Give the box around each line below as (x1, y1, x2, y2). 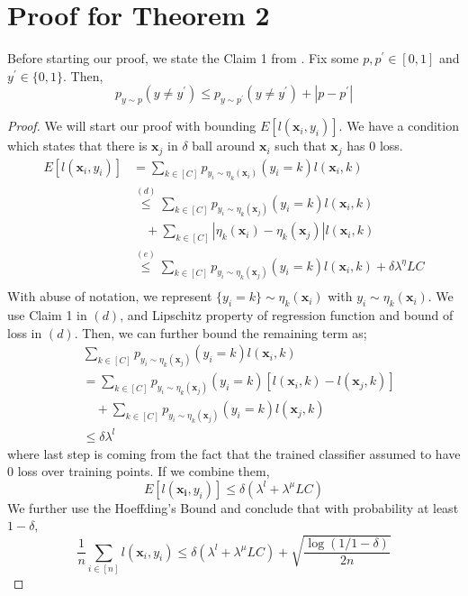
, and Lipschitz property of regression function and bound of (120, 306, 454, 325)
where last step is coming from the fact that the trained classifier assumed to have (7, 444, 461, 463)
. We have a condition (338, 116, 459, 135)
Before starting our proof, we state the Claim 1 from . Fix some (7, 49, 359, 68)
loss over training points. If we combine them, (17, 462, 270, 481)
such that (274, 136, 327, 155)
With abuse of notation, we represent (7, 287, 212, 306)
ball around (192, 136, 256, 155)
